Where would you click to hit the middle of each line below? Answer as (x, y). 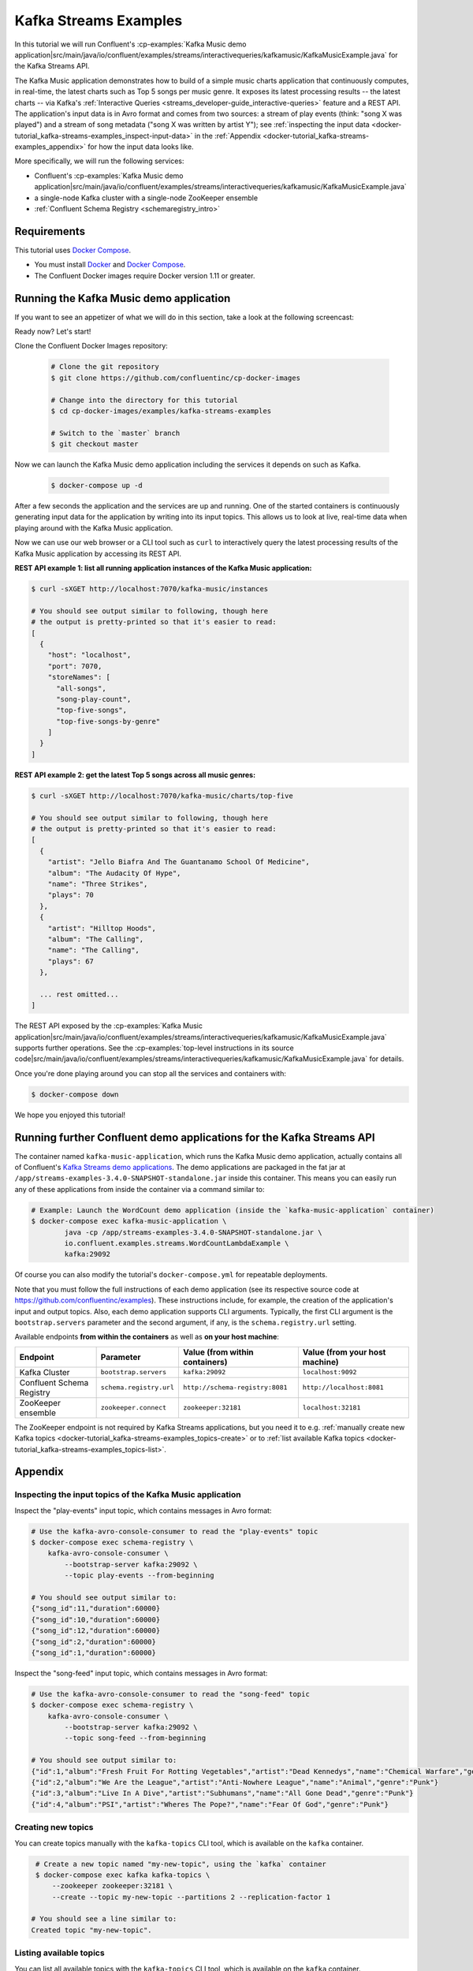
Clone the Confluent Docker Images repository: (91, 346)
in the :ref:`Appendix (228, 136)
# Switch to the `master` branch (115, 433)
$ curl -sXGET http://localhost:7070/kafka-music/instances (150, 589)
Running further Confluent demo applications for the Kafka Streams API (195, 1137)
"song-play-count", (94, 699)
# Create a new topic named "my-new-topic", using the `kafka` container (181, 1864)
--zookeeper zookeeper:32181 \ (112, 1886)
